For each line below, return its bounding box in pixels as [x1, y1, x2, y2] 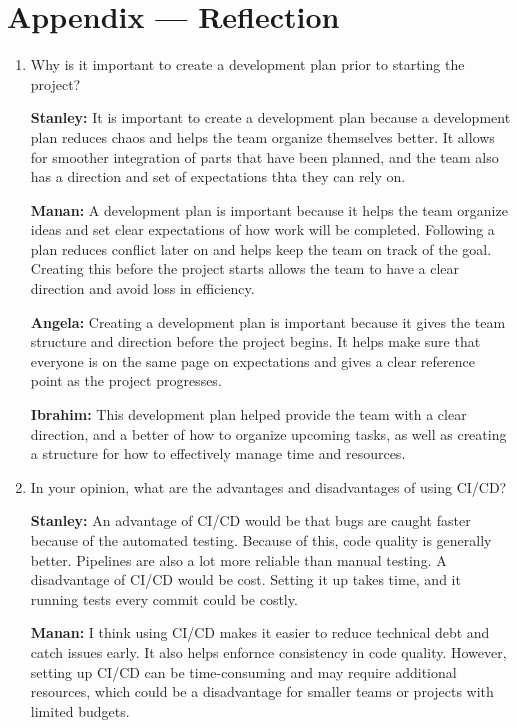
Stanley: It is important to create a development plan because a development [30, 107, 511, 128]
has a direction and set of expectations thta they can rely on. [30, 166, 406, 187]
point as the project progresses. [30, 370, 222, 391]
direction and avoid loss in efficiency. [30, 278, 255, 299]
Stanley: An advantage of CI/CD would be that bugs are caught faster [30, 510, 471, 531]
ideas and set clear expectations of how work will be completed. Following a [30, 219, 495, 240]
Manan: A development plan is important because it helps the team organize [30, 199, 508, 220]
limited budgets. [30, 700, 130, 721]
